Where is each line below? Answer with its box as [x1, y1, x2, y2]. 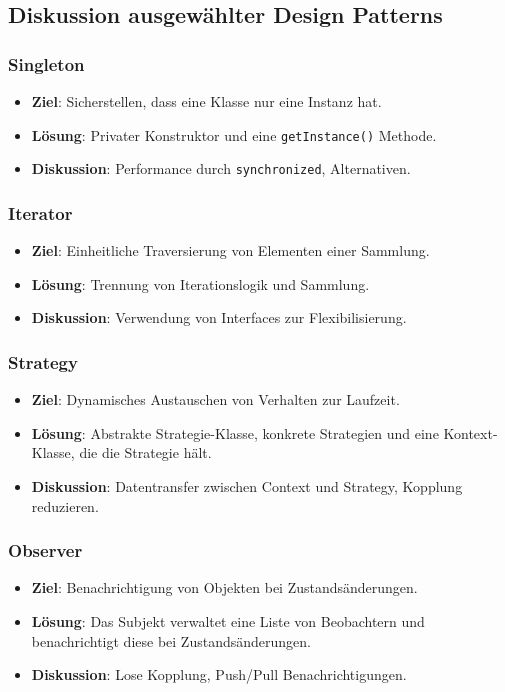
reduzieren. [31, 495, 99, 516]
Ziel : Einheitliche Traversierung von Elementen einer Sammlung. [31, 240, 430, 261]
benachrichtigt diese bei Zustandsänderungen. [31, 630, 311, 651]
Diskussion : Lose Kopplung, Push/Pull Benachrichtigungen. [31, 664, 407, 685]
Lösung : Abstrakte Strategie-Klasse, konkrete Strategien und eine [31, 422, 439, 443]
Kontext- [443, 422, 498, 443]
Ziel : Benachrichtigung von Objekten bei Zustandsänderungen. [31, 577, 418, 598]
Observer [8, 538, 83, 563]
